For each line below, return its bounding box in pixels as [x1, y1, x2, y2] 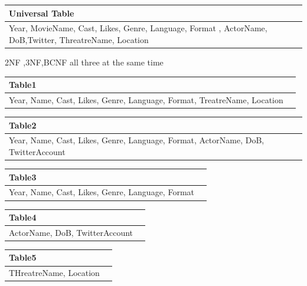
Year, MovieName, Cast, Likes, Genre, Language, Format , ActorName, [9, 22, 267, 34]
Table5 [9, 251, 37, 264]
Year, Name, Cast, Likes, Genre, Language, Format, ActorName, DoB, [9, 134, 264, 146]
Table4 [9, 211, 37, 223]
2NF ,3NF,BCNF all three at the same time [5, 56, 164, 68]
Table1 [9, 78, 37, 91]
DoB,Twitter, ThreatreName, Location [9, 33, 149, 45]
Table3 [9, 170, 37, 183]
